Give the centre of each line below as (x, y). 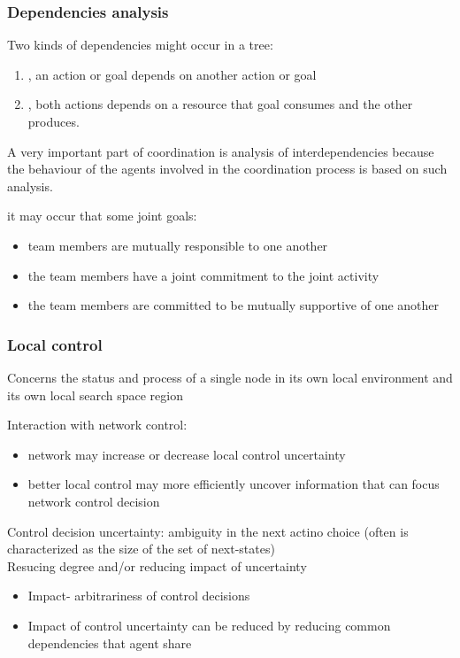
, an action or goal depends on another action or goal (172, 74)
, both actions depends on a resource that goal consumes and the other (220, 104)
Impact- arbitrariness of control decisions (139, 596)
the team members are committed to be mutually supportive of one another (234, 305)
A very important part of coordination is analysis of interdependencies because (221, 151)
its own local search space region (95, 395)
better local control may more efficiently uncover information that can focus (234, 484)
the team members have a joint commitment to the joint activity (203, 275)
